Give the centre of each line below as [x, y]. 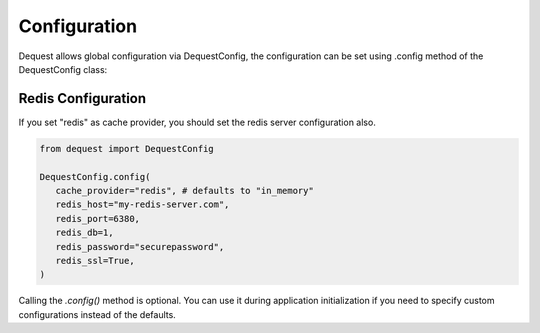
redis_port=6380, [97, 218]
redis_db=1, [84, 233]
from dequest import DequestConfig [126, 148]
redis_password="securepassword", [140, 246]
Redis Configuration [82, 98]
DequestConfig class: [63, 69]
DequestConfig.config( [95, 176]
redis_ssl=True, [95, 260]
